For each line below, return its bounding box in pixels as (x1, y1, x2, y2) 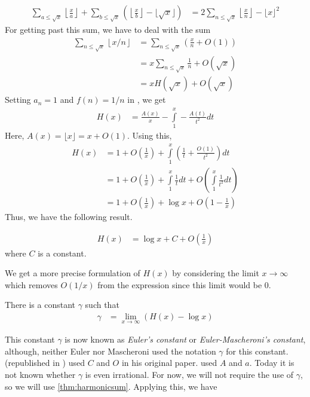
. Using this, (127, 129, 172, 142)
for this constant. (226, 344, 288, 357)
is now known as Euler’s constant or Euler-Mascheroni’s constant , (65, 333, 306, 346)
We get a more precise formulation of (5, 267, 140, 279)
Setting (5, 93, 31, 106)
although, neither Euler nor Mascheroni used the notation (5, 344, 216, 357)
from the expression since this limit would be (97, 278, 262, 291)
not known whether (5, 368, 76, 381)
